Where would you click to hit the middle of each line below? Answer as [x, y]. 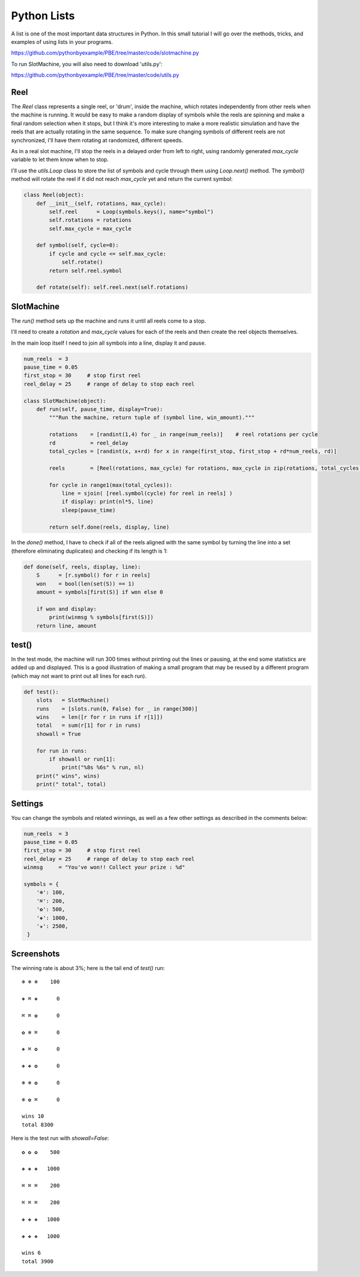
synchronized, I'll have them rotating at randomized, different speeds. [97, 140]
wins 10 [33, 1116]
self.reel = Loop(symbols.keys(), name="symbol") [131, 211]
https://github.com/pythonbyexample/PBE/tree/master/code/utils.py [95, 75]
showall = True [58, 734]
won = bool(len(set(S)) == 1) [85, 584]
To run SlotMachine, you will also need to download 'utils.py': [87, 64]
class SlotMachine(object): [65, 401]
